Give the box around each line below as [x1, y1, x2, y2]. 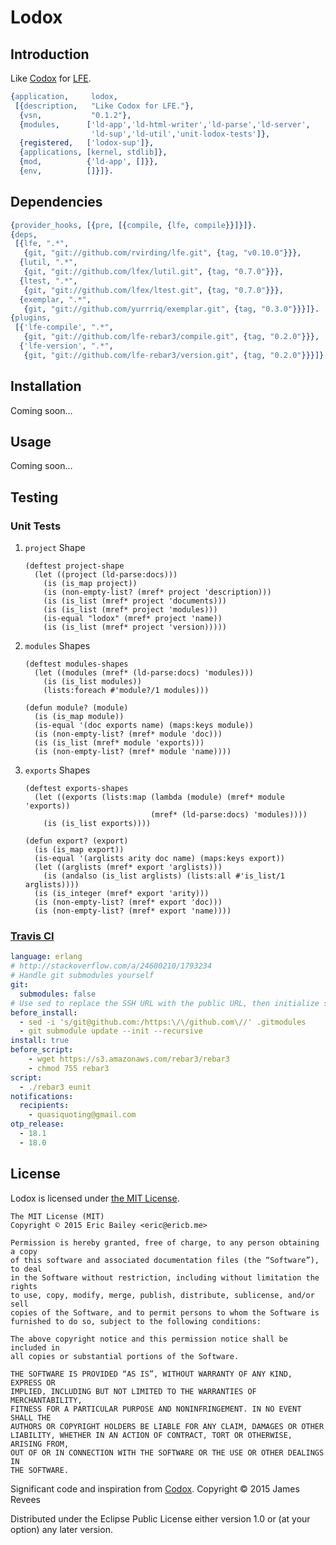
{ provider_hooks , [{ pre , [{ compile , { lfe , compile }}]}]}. [10, 220, 257, 230]
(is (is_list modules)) [43, 677, 142, 687]
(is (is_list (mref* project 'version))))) [43, 622, 227, 633]
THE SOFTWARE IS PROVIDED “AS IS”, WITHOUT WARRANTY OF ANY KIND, [10, 1369, 293, 1379]
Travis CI [10, 929, 55, 943]
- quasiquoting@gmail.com [28, 1110, 137, 1120]
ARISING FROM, [10, 1439, 70, 1449]
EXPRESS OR [10, 1377, 56, 1388]
